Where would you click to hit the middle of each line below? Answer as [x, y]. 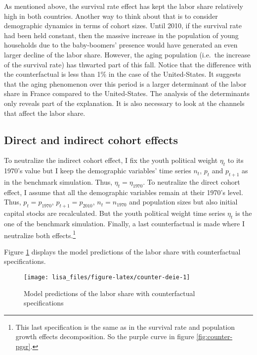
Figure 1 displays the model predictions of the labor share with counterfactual [122, 251]
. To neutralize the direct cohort [192, 181]
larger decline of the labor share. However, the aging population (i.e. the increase [127, 54]
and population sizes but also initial [183, 202]
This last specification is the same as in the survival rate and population [125, 327]
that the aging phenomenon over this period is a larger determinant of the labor [125, 83]
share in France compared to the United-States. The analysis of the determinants [127, 93]
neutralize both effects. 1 [40, 234]
